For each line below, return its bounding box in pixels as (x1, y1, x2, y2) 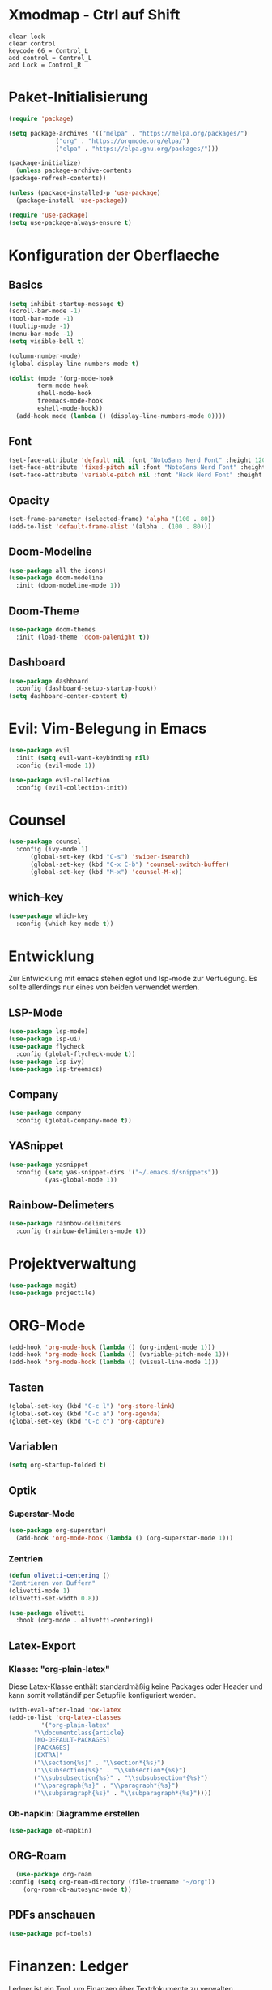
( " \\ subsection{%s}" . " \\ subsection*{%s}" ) (33, 1766, 186, 1774)
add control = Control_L (8, 54, 92, 62)
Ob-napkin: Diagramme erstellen (8, 1808, 140, 1820)
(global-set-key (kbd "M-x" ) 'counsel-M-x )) (29, 868, 183, 876)
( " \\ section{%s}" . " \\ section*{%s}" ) (33, 1759, 164, 1767)
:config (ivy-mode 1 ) (15, 846, 89, 854)
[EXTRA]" (33, 1751, 63, 1760)
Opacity (8, 493, 50, 507)
